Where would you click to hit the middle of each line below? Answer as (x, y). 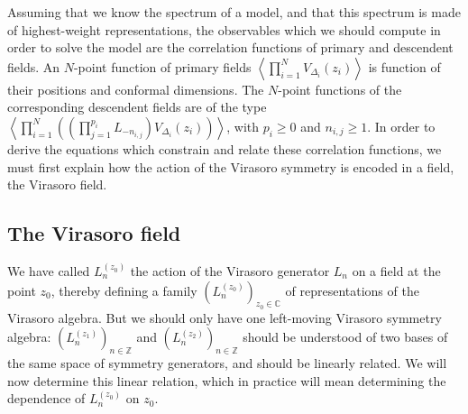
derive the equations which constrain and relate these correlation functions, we (225, 148)
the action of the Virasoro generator (230, 270)
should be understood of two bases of (345, 337)
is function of (404, 66)
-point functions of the (340, 89)
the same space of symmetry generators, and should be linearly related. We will (227, 363)
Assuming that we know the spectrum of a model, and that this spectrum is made (234, 12)
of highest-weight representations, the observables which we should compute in (224, 29)
